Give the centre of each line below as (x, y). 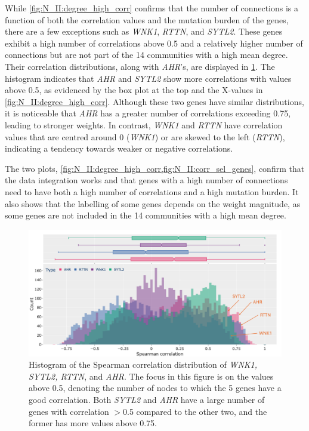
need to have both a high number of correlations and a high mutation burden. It (152, 191)
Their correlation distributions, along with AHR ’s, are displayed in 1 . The (140, 66)
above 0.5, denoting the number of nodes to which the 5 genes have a (155, 388)
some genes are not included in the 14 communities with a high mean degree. (146, 215)
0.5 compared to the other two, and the (195, 411)
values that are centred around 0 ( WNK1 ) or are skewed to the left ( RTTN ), (145, 136)
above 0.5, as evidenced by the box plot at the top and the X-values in (134, 90)
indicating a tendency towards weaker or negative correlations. (119, 148)
